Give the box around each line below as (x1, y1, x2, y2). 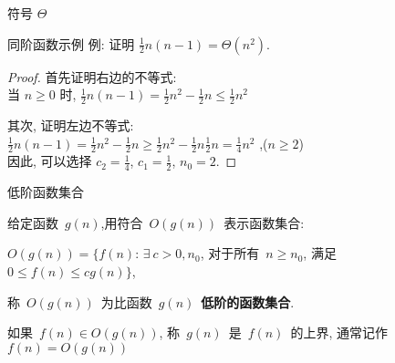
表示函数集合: (223, 213, 305, 232)
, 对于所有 (200, 244, 260, 263)
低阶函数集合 (7, 182, 84, 202)
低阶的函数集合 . (201, 292, 295, 311)
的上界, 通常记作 (290, 323, 388, 342)
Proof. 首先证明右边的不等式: (7, 67, 177, 86)
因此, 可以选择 (7, 151, 92, 171)
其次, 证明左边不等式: (7, 116, 134, 135)
